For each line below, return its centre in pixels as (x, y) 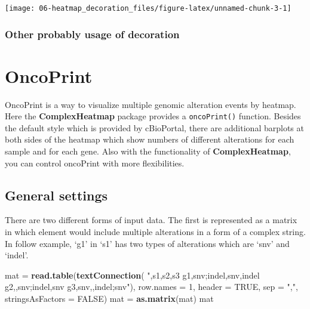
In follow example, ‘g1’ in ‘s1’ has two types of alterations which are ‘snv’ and (147, 243)
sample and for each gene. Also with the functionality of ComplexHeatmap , (148, 151)
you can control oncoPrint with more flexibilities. (95, 163)
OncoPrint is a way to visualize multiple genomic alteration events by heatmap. (151, 104)
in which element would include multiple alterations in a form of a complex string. (155, 232)
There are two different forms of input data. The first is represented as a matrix (151, 220)
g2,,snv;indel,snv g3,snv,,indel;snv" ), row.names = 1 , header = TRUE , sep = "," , (151, 287)
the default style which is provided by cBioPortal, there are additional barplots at (154, 127)
